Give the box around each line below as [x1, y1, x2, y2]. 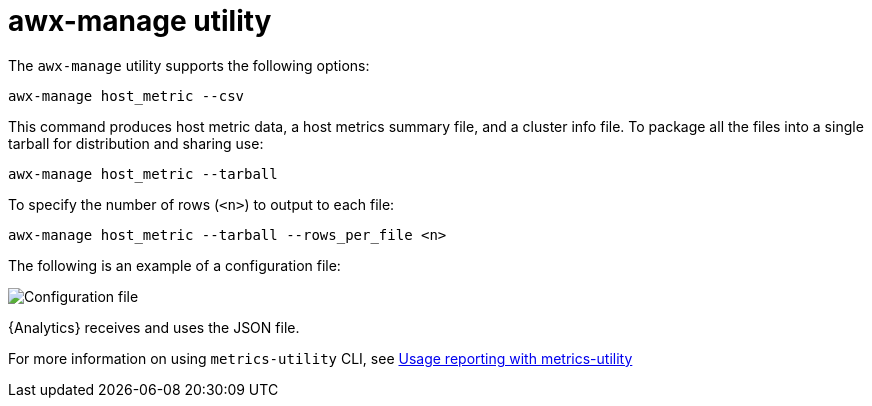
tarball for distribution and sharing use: [8, 134, 264, 152]
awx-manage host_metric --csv [8, 87, 245, 104]
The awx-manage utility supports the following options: [8, 56, 370, 74]
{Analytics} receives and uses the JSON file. [8, 318, 300, 336]
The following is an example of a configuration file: [8, 256, 341, 274]
